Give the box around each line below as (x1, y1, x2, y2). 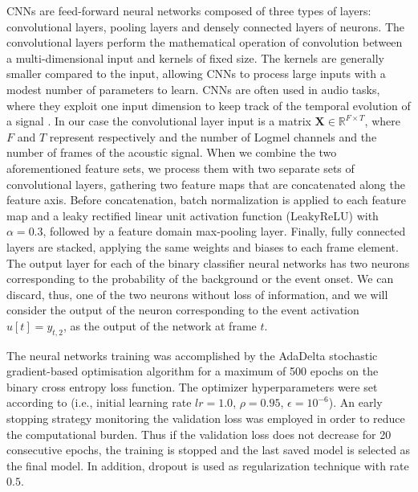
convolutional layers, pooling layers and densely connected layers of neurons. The (6, 18, 404, 35)
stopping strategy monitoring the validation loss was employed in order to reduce (6, 410, 405, 427)
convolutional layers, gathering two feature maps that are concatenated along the (6, 175, 405, 192)
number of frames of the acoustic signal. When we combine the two (6, 144, 337, 161)
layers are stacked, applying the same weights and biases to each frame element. (6, 238, 399, 255)
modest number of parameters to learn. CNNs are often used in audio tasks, (6, 80, 380, 97)
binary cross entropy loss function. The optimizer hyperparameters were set (6, 378, 378, 395)
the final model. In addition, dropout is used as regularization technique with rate (6, 457, 409, 474)
